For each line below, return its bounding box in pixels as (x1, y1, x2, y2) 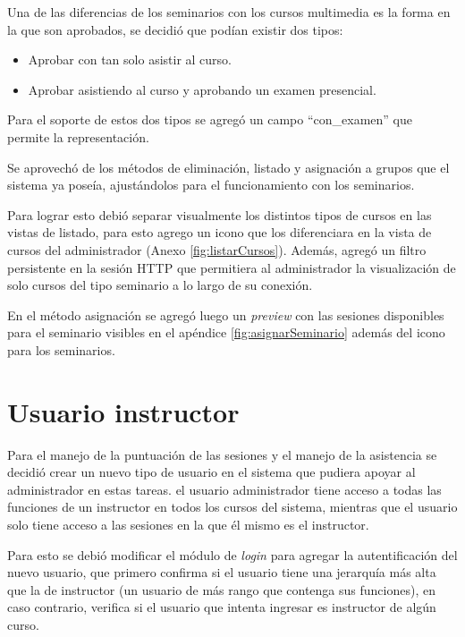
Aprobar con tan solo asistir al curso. (28, 50, 232, 69)
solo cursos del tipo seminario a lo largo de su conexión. (7, 276, 313, 294)
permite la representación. (7, 127, 149, 146)
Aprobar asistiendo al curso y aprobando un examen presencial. (28, 80, 376, 98)
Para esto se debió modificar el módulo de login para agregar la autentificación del (7, 545, 458, 564)
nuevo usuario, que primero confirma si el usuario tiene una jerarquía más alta (7, 563, 436, 582)
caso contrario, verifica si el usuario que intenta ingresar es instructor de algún (7, 598, 436, 616)
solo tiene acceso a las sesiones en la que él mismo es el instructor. (7, 515, 369, 533)
